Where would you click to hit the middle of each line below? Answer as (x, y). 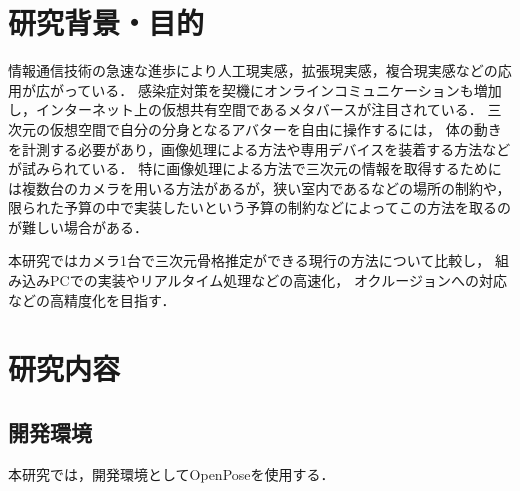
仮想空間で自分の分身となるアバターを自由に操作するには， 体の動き (275, 128)
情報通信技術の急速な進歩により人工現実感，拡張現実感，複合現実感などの (253, 70)
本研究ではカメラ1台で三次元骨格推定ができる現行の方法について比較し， (249, 260)
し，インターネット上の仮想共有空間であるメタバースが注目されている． (245, 109)
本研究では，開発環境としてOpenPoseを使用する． (171, 473)
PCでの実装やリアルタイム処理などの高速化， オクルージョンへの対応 (278, 280)
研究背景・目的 (106, 22)
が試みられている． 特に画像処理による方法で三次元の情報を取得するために (255, 168)
